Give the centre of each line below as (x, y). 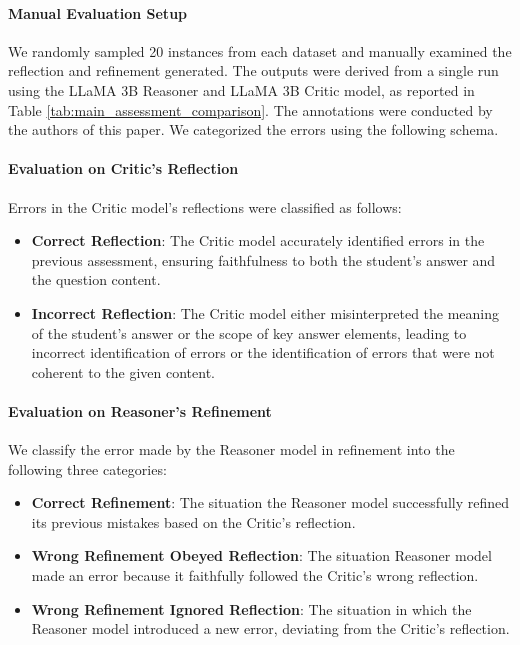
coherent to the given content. (123, 371)
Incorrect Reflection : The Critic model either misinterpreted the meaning (265, 312)
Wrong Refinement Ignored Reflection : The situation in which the (251, 608)
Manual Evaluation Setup (98, 12)
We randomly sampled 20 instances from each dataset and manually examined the (260, 50)
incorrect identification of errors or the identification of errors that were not (263, 352)
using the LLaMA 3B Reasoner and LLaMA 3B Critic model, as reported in (241, 89)
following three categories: (87, 468)
